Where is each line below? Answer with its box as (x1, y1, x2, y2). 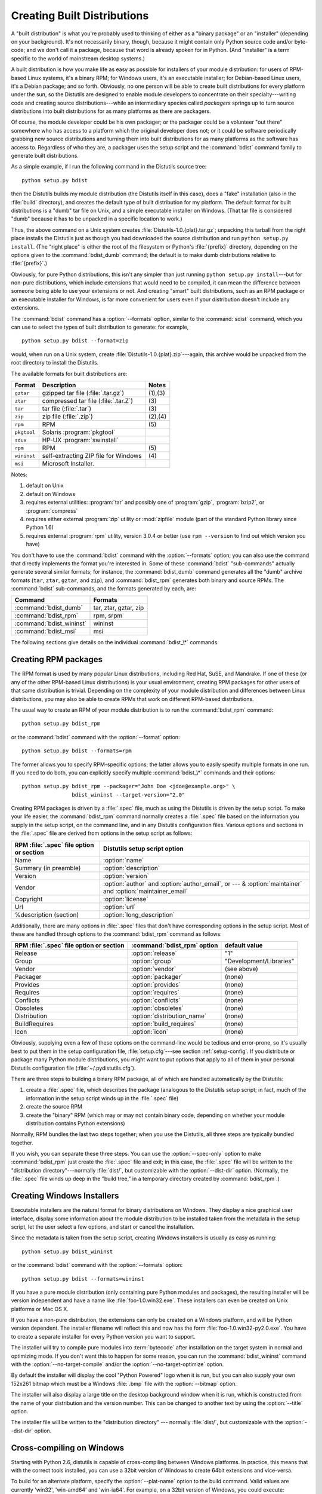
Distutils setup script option (103, 844, 184, 853)
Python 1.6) (26, 523, 54, 531)
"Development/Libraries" (224, 957, 295, 965)
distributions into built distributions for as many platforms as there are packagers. (11, 108, 211, 115)
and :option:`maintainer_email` (103, 887, 188, 895)
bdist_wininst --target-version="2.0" (72, 791, 185, 798)
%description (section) (14, 910, 79, 919)
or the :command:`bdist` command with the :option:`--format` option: (11, 733, 180, 740)
